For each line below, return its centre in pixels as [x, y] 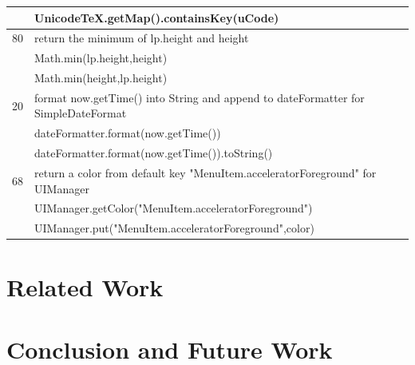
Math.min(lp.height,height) [101, 58]
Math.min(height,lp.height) [101, 78]
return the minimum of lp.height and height [142, 38]
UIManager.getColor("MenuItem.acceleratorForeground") [174, 208]
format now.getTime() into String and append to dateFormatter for [200, 97]
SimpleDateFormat [81, 113]
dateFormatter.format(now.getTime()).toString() [154, 153]
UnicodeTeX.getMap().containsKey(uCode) [157, 17]
